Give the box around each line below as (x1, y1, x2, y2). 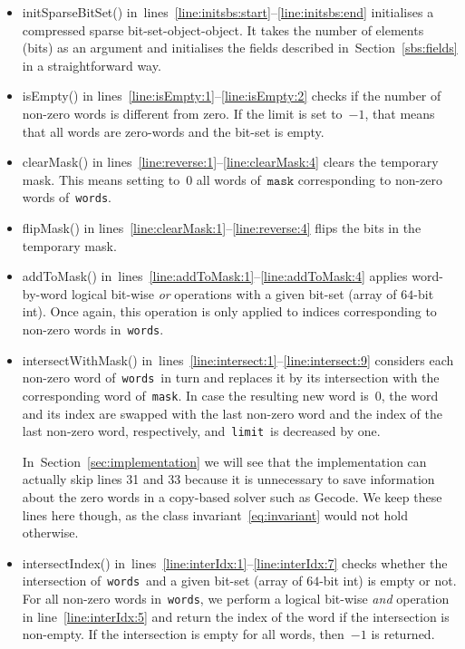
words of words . (22, 188, 111, 207)
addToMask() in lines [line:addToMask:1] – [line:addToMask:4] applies (22, 266, 408, 286)
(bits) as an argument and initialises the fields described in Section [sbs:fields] (22, 38, 458, 57)
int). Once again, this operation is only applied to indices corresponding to (22, 302, 437, 321)
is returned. (371, 625, 435, 644)
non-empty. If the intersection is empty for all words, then (22, 625, 344, 644)
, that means (364, 103, 435, 122)
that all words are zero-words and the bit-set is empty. (22, 121, 325, 140)
